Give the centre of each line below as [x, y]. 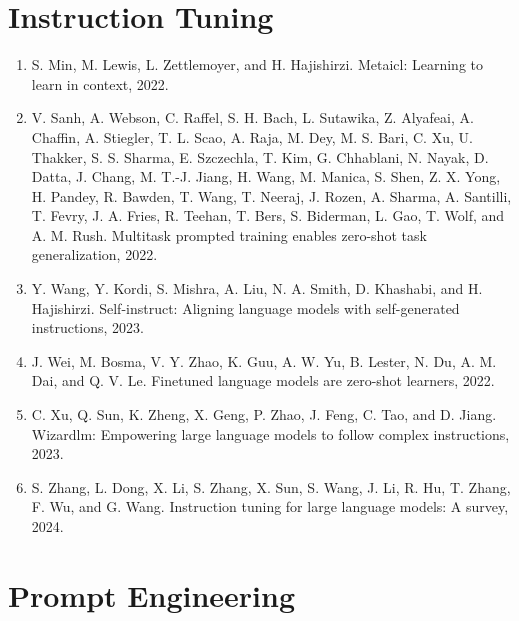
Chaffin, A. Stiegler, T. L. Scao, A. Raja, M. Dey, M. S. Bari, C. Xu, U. [252, 136]
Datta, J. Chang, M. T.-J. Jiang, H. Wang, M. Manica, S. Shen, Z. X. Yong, [266, 176]
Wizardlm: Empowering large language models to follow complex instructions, [270, 433]
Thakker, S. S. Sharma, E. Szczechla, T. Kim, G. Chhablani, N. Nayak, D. [260, 156]
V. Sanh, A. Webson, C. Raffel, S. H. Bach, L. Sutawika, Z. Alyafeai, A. [252, 117]
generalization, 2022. [94, 254]
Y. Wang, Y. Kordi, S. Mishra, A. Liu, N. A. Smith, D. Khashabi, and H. [257, 288]
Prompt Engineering [152, 594]
